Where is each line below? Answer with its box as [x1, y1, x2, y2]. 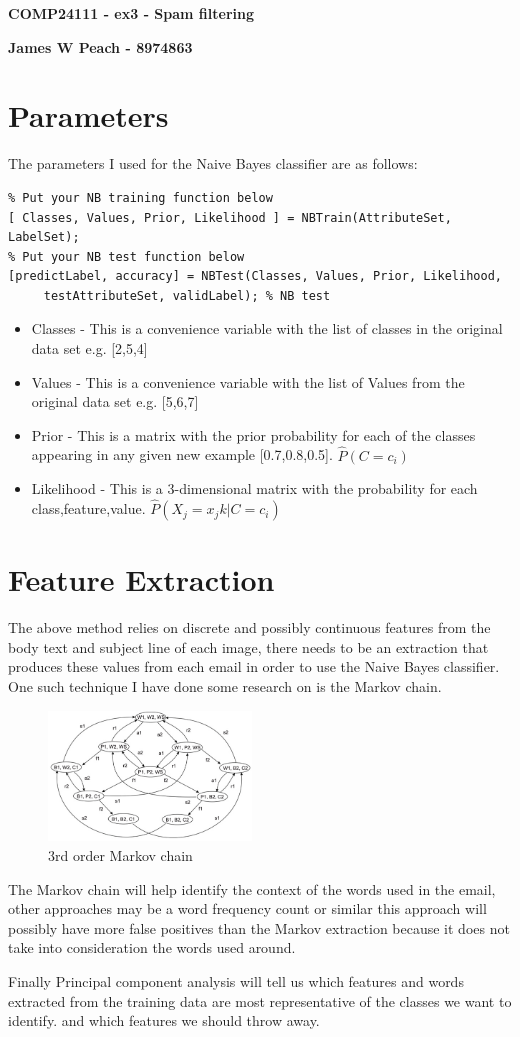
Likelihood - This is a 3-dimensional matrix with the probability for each [31, 478, 478, 499]
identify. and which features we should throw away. [8, 1010, 320, 1031]
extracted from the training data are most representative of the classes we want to [8, 990, 512, 1011]
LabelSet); [8, 230, 80, 245]
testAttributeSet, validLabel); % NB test [43, 288, 331, 303]
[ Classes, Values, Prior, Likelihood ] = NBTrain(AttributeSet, [8, 210, 452, 225]
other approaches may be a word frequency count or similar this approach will [8, 898, 487, 919]
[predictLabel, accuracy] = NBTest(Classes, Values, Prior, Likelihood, [8, 269, 502, 284]
